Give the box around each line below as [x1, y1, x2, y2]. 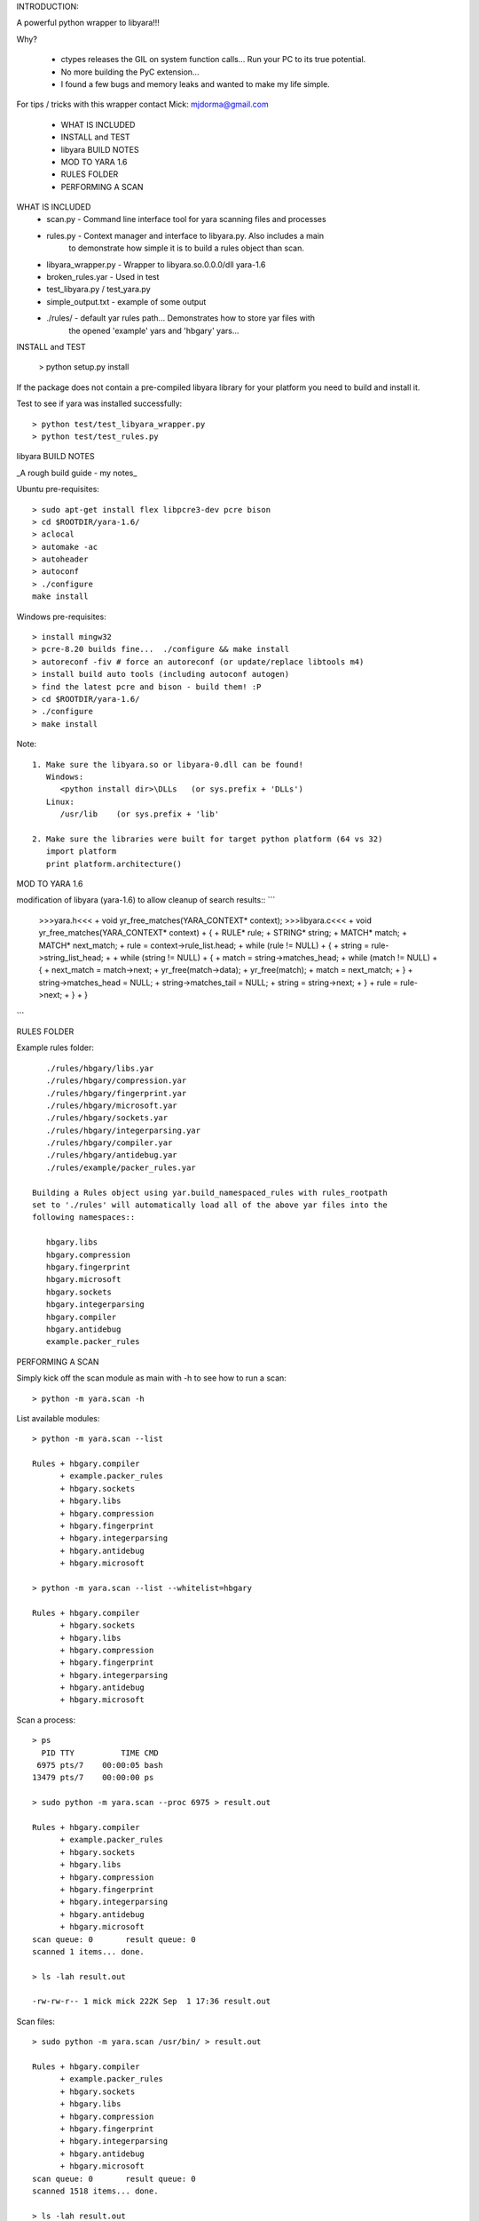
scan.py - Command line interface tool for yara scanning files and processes [46, 214, 327, 225]
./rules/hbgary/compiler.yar [45, 1138, 173, 1148]
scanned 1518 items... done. [32, 2185, 159, 2196]
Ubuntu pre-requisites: [16, 484, 99, 495]
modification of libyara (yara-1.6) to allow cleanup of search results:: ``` [16, 895, 276, 905]
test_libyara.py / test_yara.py [46, 284, 151, 295]
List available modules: [16, 1413, 100, 1423]
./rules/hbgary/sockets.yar [45, 1113, 169, 1123]
